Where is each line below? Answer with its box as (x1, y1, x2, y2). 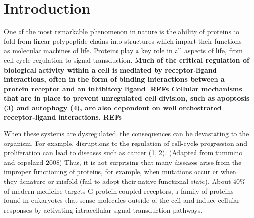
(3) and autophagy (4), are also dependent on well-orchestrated (4, 102, 222, 112)
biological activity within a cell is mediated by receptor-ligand (4, 64, 217, 74)
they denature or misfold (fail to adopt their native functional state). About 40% (4, 176, 246, 186)
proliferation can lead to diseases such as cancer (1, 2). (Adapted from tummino (4, 147, 243, 158)
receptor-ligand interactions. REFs (4, 112, 122, 122)
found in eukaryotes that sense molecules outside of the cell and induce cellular (4, 195, 240, 205)
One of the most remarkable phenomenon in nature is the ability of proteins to (4, 26, 240, 36)
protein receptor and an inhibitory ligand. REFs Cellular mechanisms (4, 83, 242, 93)
